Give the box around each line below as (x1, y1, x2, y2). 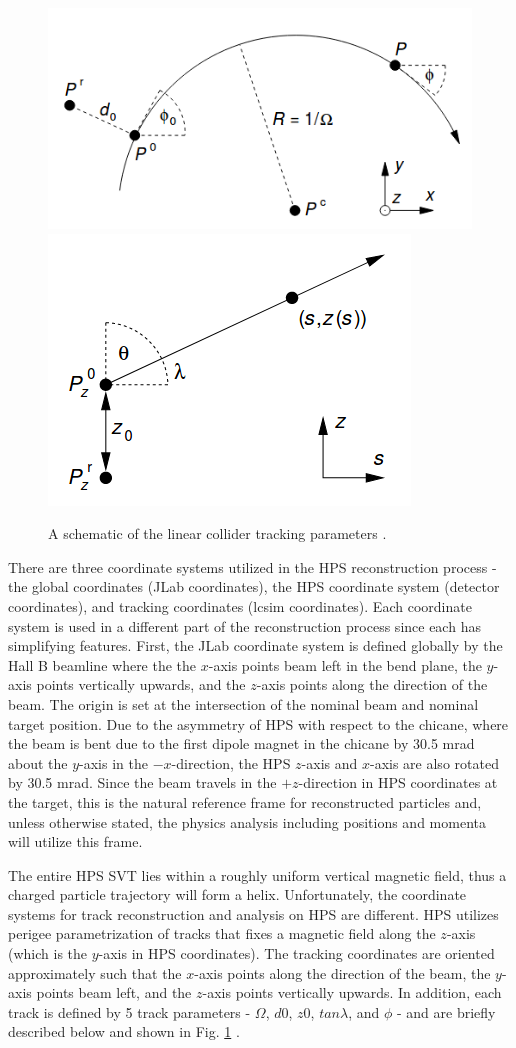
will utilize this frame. (8, 831, 143, 852)
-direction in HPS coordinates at (298, 772, 498, 793)
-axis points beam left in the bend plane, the (208, 654, 482, 675)
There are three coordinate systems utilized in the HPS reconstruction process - (8, 556, 497, 577)
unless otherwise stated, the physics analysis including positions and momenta (8, 811, 486, 832)
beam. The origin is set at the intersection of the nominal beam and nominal (8, 693, 479, 714)
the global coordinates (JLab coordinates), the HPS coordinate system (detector (8, 576, 500, 597)
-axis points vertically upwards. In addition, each (202, 982, 502, 1003)
